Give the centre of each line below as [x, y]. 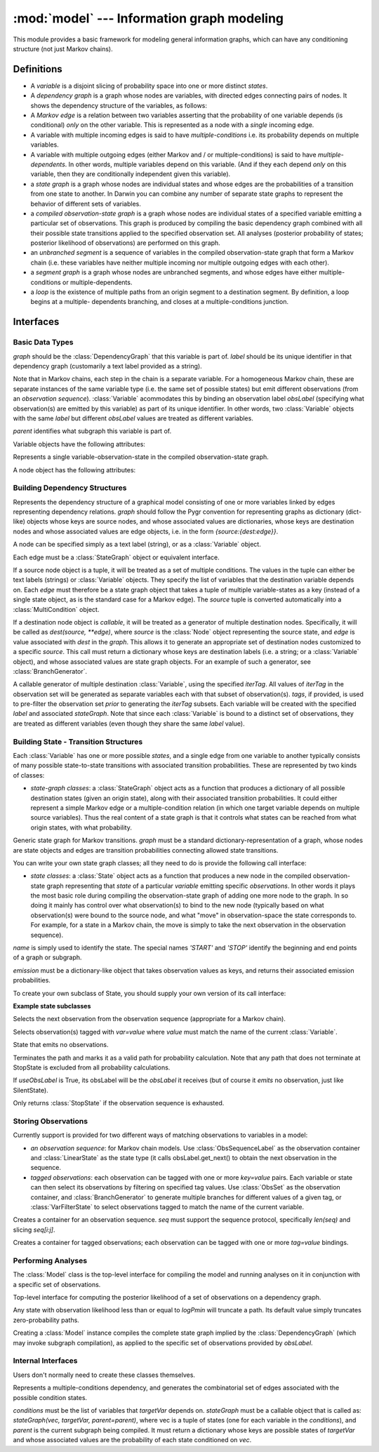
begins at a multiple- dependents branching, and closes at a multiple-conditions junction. [160, 302]
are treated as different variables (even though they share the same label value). [129, 724]
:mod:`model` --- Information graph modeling [148, 18]
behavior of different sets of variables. [86, 204]
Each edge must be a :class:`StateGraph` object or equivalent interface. [117, 557]
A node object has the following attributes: [74, 469]
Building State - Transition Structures [78, 742]
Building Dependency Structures [70, 488]
